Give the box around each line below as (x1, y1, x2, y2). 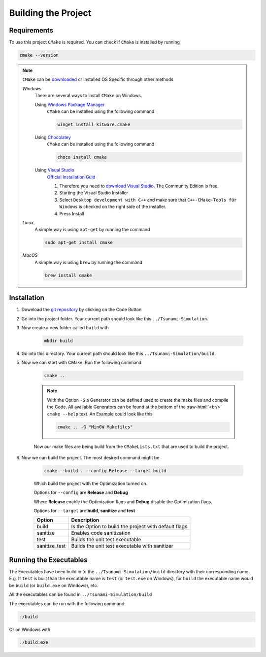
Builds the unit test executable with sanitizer (71, 543, 173, 550)
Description (71, 517, 100, 523)
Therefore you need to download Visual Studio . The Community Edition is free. (59, 183, 219, 189)
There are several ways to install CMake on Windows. (34, 93, 142, 99)
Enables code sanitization (71, 530, 131, 537)
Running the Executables (9, 555, 88, 564)
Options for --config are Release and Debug (33, 489, 128, 495)
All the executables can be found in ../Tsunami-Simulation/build (9, 591, 152, 597)
